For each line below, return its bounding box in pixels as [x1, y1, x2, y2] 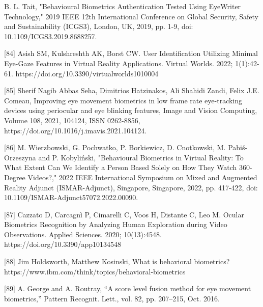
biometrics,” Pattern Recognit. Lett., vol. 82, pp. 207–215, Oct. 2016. [4, 293, 220, 303]
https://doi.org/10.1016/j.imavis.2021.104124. [4, 125, 147, 135]
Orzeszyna [4, 152, 36, 162]
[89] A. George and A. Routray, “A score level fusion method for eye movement [4, 283, 251, 294]
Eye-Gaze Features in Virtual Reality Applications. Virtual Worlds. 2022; [4, 58, 233, 68]
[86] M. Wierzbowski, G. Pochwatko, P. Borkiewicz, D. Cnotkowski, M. [4, 142, 226, 153]
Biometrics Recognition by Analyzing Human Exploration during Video [4, 219, 227, 230]
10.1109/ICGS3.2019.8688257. [4, 31, 97, 41]
